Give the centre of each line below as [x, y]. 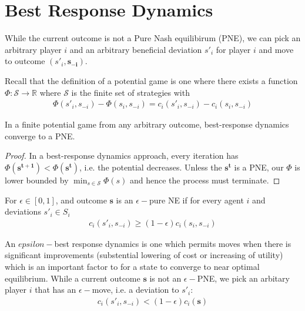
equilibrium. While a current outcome [73, 278]
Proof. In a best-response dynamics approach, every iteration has [122, 155]
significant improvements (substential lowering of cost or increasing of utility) [144, 255]
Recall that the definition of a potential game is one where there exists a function [151, 80]
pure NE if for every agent [196, 200]
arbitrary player [33, 49]
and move [276, 49]
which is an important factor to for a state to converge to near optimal [132, 266]
